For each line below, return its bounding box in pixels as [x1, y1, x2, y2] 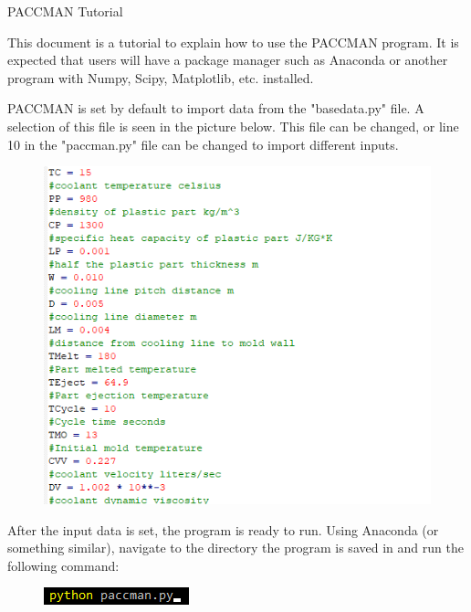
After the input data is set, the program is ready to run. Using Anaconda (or [7, 520, 439, 539]
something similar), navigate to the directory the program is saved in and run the [7, 538, 464, 557]
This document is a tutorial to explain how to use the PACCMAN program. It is [7, 32, 459, 51]
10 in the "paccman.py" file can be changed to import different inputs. [7, 134, 399, 153]
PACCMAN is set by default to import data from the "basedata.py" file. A [7, 99, 424, 118]
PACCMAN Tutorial [7, 2, 123, 20]
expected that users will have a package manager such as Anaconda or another [7, 50, 448, 69]
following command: [7, 555, 120, 575]
